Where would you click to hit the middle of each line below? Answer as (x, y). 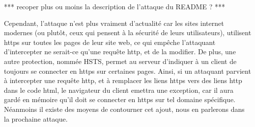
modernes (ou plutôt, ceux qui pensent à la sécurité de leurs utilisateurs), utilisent (128, 32)
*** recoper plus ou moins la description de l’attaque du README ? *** (114, 6)
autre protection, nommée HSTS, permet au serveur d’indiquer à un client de (120, 61)
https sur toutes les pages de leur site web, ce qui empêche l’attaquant (110, 42)
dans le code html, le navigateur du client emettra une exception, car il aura (119, 90)
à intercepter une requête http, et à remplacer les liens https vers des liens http (123, 80)
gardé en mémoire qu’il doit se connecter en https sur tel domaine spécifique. (120, 99)
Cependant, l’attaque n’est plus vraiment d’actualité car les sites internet (114, 23)
